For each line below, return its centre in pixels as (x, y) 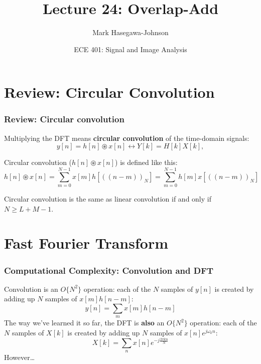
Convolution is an (31, 289)
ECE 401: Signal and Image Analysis (130, 49)
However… (20, 357)
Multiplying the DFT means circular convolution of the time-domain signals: (127, 138)
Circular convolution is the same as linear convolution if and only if (108, 199)
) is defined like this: (146, 162)
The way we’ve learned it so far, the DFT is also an (84, 323)
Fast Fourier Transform (86, 243)
